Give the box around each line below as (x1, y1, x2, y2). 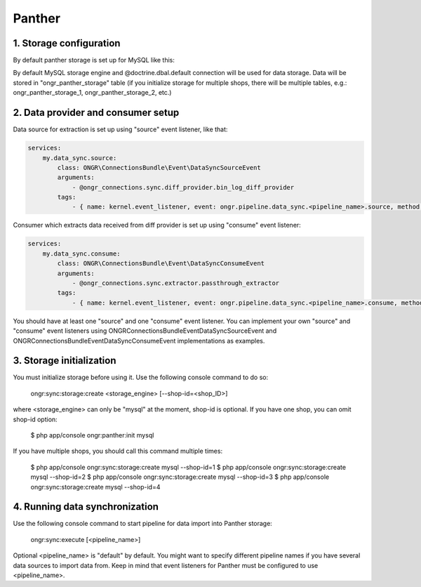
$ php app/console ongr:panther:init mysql (30, 431, 154, 440)
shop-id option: (13, 415, 58, 423)
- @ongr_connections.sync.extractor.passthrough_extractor (72, 279, 280, 287)
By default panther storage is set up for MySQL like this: (13, 56, 175, 65)
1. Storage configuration (13, 37, 121, 49)
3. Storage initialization (13, 355, 116, 367)
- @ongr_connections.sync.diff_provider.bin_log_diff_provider (72, 183, 295, 191)
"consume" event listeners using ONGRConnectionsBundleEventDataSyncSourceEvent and (13, 327, 277, 335)
